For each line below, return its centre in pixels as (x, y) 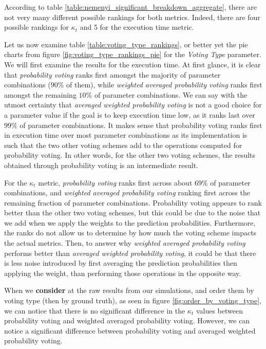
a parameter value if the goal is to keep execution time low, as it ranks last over (130, 114)
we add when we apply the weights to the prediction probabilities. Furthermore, (130, 222)
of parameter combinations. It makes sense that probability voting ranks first (141, 125)
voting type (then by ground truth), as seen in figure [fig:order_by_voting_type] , (133, 300)
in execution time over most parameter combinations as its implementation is (126, 135)
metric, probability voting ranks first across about (115, 182)
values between (219, 310)
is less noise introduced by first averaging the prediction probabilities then (121, 263)
